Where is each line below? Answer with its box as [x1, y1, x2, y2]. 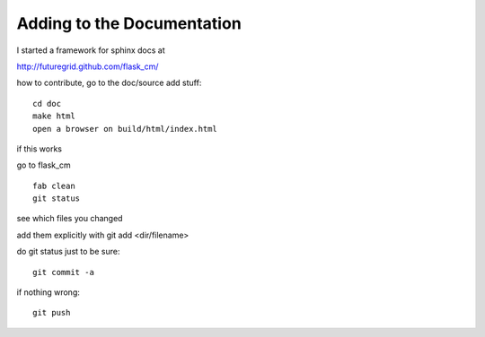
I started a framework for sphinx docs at [16, 45, 165, 56]
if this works [16, 143, 63, 154]
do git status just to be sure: [16, 246, 120, 257]
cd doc [32, 99, 62, 108]
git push [32, 307, 71, 318]
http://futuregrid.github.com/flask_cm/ [16, 61, 159, 72]
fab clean [32, 180, 75, 191]
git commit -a [32, 267, 94, 277]
